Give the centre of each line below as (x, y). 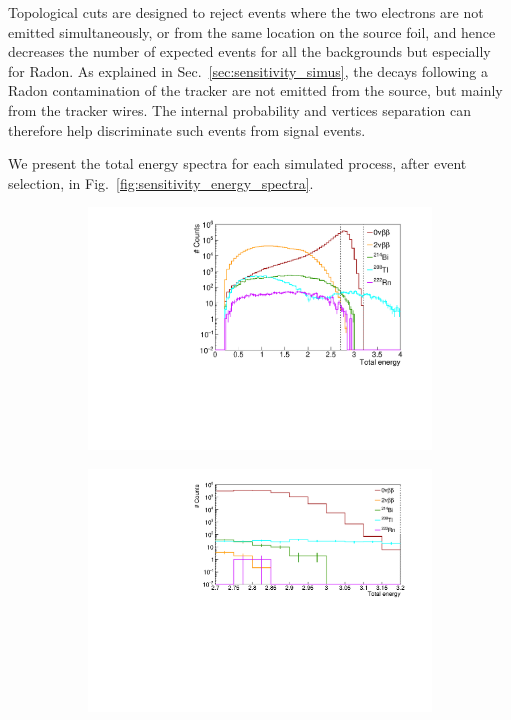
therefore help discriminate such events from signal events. (187, 129)
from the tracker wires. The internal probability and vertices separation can (239, 109)
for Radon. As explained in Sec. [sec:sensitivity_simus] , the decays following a (248, 70)
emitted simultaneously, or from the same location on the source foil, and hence (252, 31)
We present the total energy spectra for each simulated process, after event (237, 163)
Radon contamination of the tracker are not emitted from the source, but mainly (255, 90)
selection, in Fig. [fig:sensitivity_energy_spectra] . (161, 182)
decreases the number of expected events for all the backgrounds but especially (249, 51)
